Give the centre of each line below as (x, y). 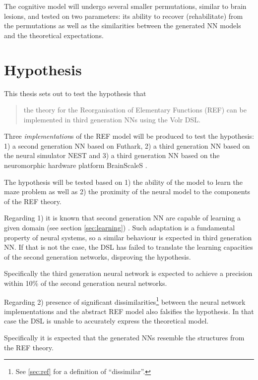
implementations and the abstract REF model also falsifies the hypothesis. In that (129, 311)
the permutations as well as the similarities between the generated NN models (123, 26)
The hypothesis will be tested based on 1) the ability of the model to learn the (123, 182)
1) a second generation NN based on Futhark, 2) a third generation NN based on (127, 145)
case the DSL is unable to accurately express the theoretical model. (106, 321)
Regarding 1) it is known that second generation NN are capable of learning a (122, 218)
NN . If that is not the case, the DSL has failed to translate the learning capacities (129, 247)
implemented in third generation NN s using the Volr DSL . (112, 119)
